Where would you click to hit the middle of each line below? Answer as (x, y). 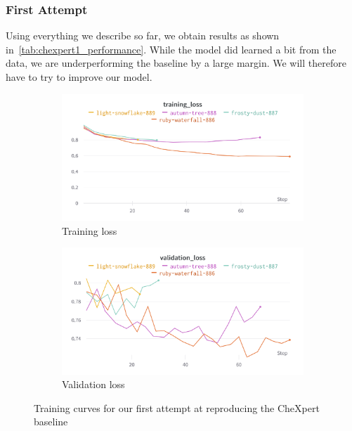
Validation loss (93, 384)
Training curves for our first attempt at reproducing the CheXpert (177, 407)
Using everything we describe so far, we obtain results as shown (143, 36)
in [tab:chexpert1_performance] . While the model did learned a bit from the (171, 49)
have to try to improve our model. (79, 77)
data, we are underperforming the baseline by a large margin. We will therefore (176, 63)
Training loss (90, 230)
